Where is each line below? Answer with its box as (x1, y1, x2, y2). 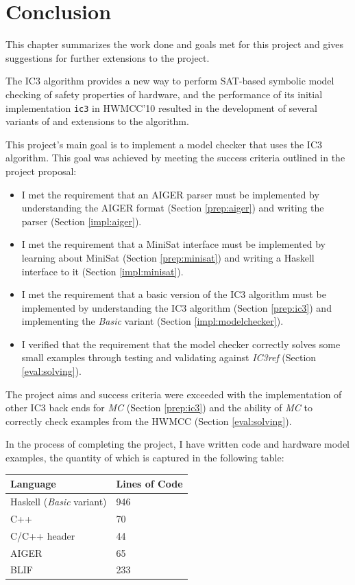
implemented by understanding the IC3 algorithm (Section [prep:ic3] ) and (21, 300, 332, 314)
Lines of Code (116, 477, 183, 491)
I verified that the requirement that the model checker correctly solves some (21, 336, 341, 351)
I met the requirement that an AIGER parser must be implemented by (21, 187, 319, 201)
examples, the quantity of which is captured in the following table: (5, 450, 284, 465)
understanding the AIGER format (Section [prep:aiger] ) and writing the (21, 200, 324, 215)
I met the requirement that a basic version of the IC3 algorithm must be (21, 287, 326, 301)
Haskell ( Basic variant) (10, 494, 107, 508)
